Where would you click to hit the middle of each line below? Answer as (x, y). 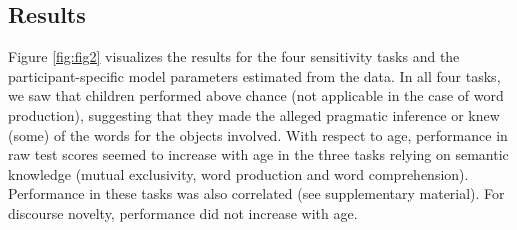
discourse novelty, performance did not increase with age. (183, 212)
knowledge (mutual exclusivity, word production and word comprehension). (238, 173)
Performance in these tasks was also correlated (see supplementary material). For (256, 193)
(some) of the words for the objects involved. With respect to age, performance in (258, 134)
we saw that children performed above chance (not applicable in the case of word (256, 95)
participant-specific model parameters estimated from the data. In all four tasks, (254, 75)
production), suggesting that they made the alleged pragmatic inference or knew (254, 114)
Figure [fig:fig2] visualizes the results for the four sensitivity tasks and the (234, 56)
